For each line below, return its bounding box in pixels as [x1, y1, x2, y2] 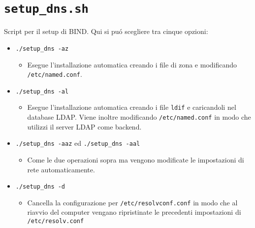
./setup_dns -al [15, 88, 69, 95]
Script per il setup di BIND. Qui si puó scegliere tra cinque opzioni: [4, 26, 208, 36]
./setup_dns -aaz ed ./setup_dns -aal [15, 138, 140, 148]
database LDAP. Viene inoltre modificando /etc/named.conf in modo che [27, 112, 251, 122]
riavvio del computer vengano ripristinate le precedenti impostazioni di [27, 207, 241, 217]
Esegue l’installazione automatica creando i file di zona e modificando [27, 59, 237, 69]
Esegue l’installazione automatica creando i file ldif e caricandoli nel [27, 102, 236, 112]
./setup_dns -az [15, 45, 69, 52]
